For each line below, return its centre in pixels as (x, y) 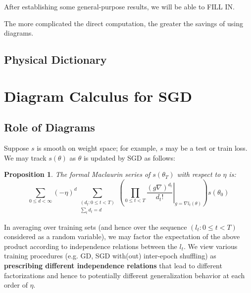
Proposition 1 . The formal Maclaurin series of (77, 174)
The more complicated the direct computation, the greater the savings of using (124, 23)
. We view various (211, 246)
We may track (25, 157)
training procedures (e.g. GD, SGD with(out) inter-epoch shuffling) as (110, 256)
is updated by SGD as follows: (129, 157)
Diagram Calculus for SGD (98, 96)
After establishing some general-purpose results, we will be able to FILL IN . (119, 6)
